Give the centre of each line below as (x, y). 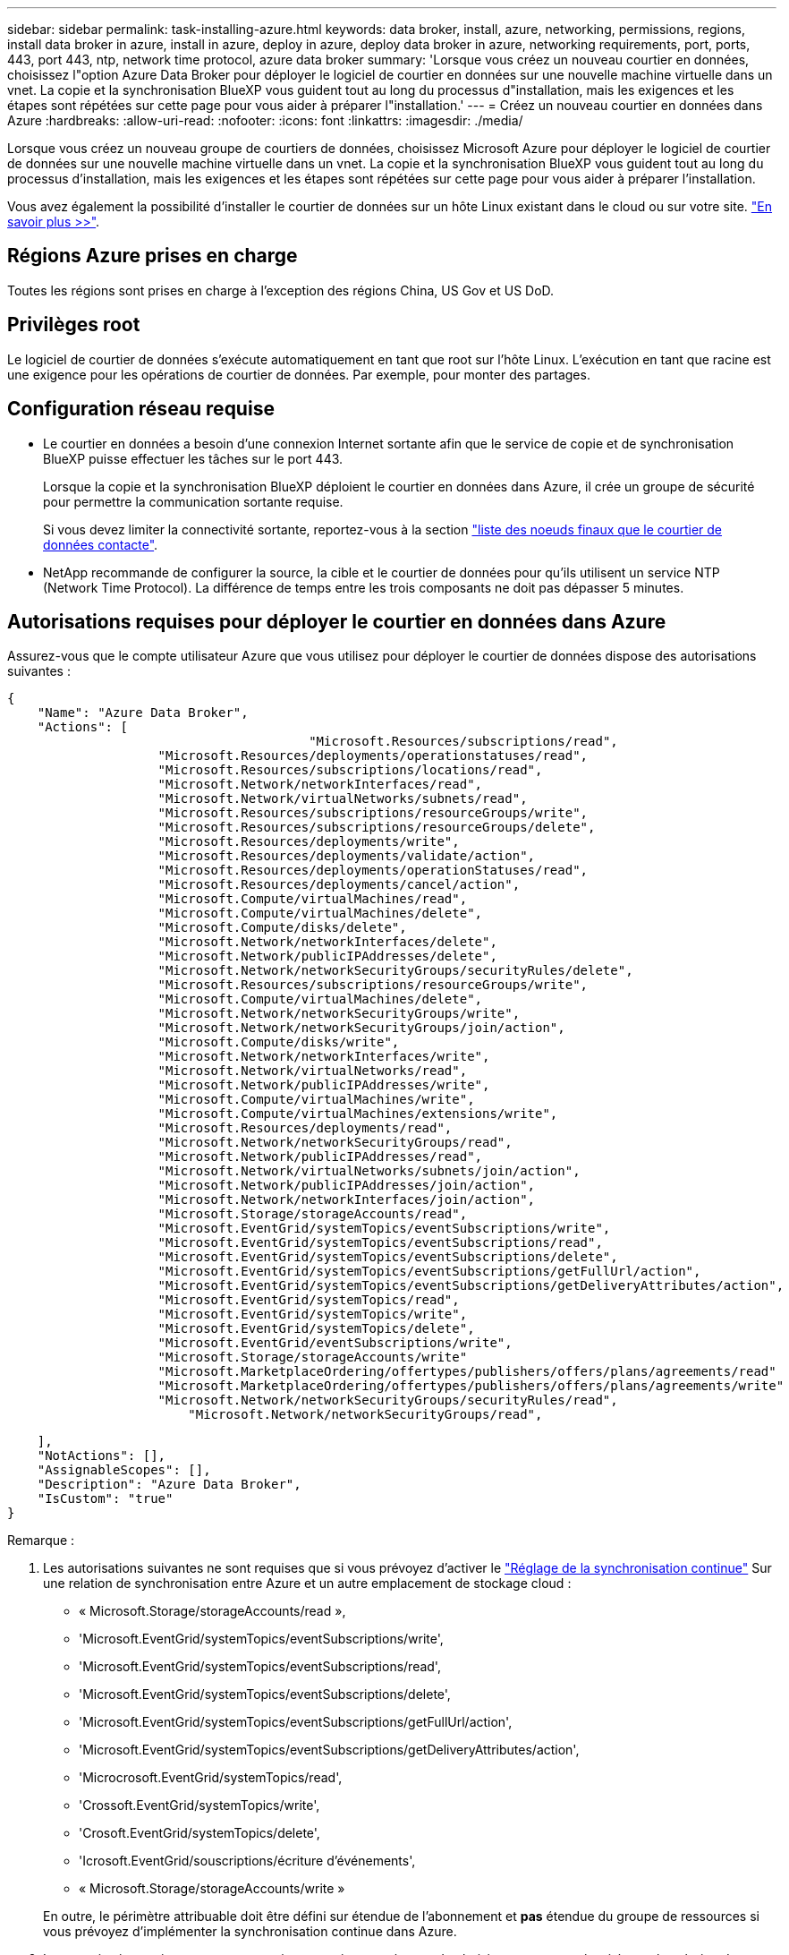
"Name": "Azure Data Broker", (143, 713)
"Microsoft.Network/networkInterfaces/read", (320, 785)
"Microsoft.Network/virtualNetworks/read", (313, 1071)
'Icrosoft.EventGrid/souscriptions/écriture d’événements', (247, 1861)
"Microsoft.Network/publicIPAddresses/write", (324, 1085)
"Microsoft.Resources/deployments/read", (305, 1128)
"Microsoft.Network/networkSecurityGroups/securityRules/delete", (395, 971)
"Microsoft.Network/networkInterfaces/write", (324, 1057)
